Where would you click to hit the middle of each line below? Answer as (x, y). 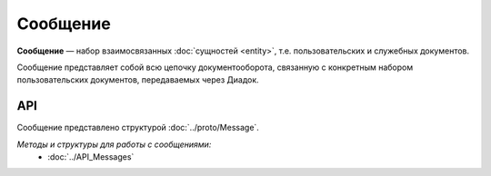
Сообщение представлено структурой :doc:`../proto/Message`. (138, 128)
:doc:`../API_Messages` (91, 157)
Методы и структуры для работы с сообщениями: (114, 144)
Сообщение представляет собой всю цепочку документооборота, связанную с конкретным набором (215, 67)
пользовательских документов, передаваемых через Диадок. (138, 80)
